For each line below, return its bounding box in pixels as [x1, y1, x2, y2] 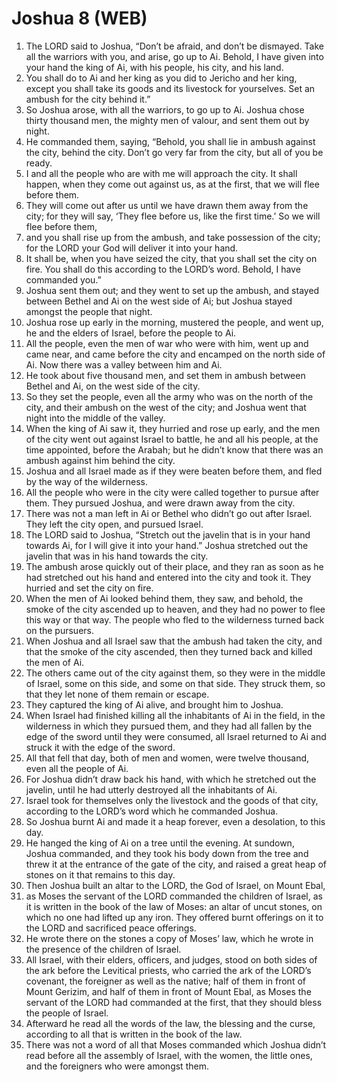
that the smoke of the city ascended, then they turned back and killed [25, 645, 313, 657]
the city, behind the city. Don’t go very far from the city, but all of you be [25, 146, 324, 158]
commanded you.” [25, 273, 102, 286]
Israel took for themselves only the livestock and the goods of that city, [25, 794, 319, 806]
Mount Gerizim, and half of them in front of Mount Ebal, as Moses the [25, 985, 312, 997]
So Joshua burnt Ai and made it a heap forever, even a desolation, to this [25, 815, 326, 827]
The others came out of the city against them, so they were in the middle [25, 667, 326, 679]
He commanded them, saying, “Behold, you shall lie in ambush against [25, 135, 316, 147]
